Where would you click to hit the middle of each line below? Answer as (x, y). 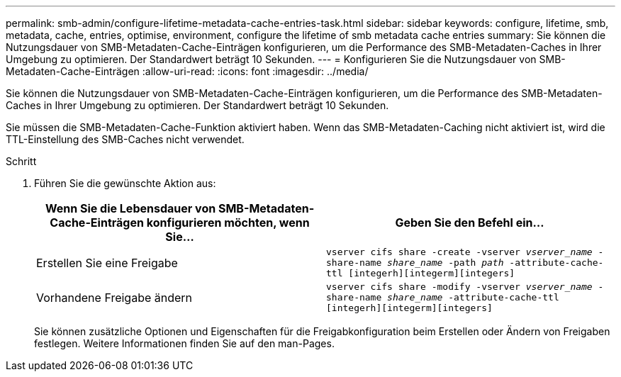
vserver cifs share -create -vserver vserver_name (459, 252)
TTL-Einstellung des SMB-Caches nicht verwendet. (125, 139)
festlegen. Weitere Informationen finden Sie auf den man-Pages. (184, 343)
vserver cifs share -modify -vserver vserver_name (459, 287)
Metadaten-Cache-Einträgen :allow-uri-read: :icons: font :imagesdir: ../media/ (187, 71)
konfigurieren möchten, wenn (228, 223)
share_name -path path (446, 263)
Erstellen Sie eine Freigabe (107, 263)
